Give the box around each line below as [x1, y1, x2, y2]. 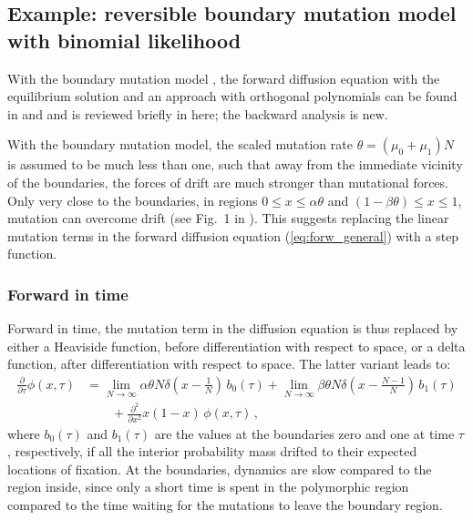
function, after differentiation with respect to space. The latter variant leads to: [7, 354, 451, 373]
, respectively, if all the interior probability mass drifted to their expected [7, 442, 417, 461]
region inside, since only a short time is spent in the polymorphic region [7, 477, 409, 496]
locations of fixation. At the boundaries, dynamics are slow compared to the [7, 459, 432, 478]
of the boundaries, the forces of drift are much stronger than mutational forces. [7, 172, 448, 191]
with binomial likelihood [7, 25, 242, 54]
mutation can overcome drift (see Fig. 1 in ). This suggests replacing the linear [7, 209, 449, 228]
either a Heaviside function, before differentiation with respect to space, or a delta [7, 336, 466, 355]
